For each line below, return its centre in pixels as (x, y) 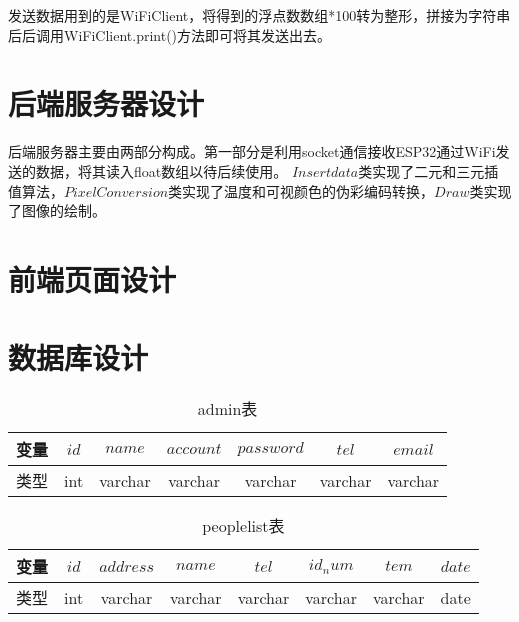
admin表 (227, 409)
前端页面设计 (92, 278)
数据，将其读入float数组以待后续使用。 (161, 170)
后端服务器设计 (106, 103)
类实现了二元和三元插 (428, 170)
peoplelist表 (243, 526)
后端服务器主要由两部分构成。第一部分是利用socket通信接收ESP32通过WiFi (252, 151)
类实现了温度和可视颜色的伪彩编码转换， (301, 190)
